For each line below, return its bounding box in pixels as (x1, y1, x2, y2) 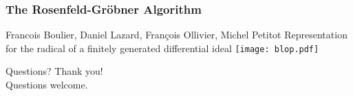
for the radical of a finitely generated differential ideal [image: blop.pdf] (6, 40, 319, 55)
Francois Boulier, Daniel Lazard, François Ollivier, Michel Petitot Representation (6, 27, 347, 42)
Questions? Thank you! (6, 64, 103, 78)
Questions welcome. (6, 77, 88, 92)
